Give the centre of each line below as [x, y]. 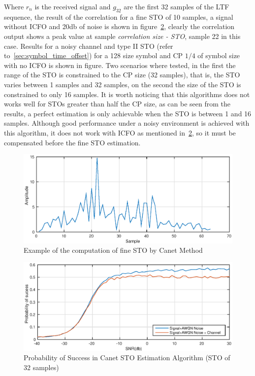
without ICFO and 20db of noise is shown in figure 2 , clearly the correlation [119, 26]
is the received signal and [73, 6]
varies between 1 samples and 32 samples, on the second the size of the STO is [123, 84]
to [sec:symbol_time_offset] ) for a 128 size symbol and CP [94, 55]
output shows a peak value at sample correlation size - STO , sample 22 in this [122, 36]
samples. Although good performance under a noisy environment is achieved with [127, 123]
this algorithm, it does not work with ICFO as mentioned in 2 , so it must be [120, 132]
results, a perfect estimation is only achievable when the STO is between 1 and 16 [128, 113]
